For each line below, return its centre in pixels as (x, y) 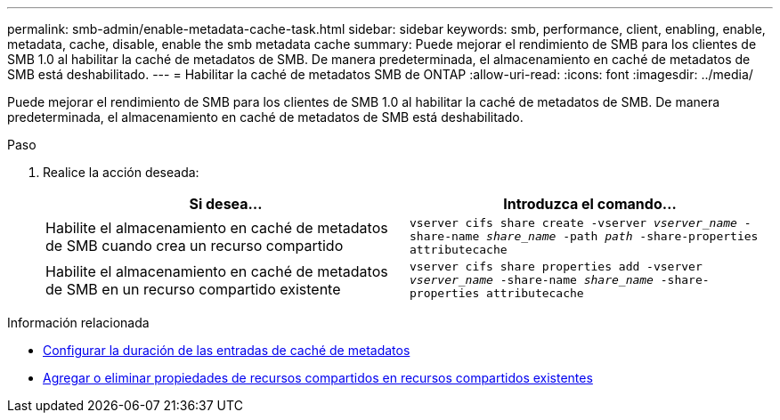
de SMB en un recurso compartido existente (193, 289)
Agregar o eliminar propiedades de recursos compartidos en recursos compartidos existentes (318, 378)
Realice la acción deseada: (121, 172)
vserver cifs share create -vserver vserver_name (573, 223)
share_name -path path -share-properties (622, 236)
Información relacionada (78, 323)
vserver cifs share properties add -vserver (556, 267)
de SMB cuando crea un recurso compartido (195, 245)
